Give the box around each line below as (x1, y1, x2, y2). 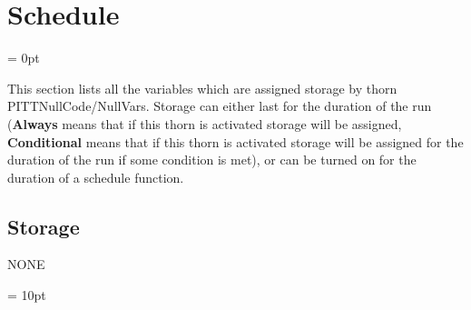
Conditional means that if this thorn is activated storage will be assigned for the (7, 132, 464, 151)
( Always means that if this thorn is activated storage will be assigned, (7, 114, 402, 133)
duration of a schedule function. (7, 167, 184, 186)
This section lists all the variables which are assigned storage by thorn (7, 78, 397, 97)
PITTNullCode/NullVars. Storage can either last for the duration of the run (7, 96, 432, 115)
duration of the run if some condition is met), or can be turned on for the (7, 150, 417, 169)
